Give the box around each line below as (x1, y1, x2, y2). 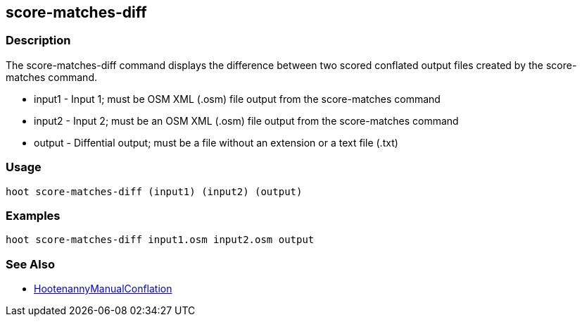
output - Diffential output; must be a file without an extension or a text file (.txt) (34, 136, 398, 149)
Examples (6, 208, 61, 223)
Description (6, 33, 71, 48)
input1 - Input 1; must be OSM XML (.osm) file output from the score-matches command (34, 92, 441, 105)
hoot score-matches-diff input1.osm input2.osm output (6, 234, 315, 246)
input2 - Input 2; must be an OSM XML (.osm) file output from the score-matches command (34, 114, 459, 127)
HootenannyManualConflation (34, 283, 172, 295)
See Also (6, 256, 55, 271)
